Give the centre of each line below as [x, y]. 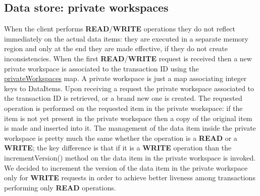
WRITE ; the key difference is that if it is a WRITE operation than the [118, 148]
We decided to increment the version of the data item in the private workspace [126, 167]
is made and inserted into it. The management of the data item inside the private [130, 128]
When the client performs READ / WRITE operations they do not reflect [120, 29]
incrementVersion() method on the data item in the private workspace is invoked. [130, 157]
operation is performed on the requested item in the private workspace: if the [123, 108]
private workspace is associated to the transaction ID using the [101, 68]
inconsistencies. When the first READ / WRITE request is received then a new [128, 58]
